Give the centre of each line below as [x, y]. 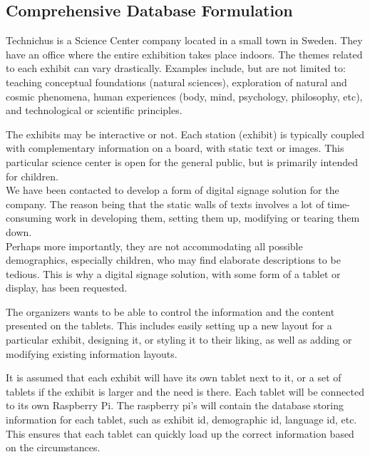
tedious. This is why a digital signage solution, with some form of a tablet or [173, 273]
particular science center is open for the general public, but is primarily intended [182, 161]
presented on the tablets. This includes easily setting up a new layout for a [169, 325]
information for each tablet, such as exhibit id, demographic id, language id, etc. [181, 420]
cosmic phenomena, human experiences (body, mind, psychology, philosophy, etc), [184, 96]
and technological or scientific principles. [94, 110]
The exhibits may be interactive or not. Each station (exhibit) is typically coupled [185, 134]
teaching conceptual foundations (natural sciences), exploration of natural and [176, 82]
